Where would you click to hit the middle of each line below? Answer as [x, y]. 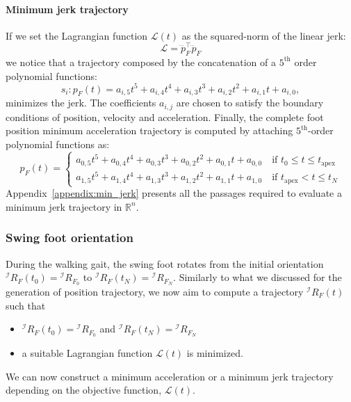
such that [26, 305]
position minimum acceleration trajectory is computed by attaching [149, 130]
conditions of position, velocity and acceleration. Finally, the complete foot [165, 116]
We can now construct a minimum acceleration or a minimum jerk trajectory [170, 376]
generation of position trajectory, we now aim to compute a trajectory [155, 291]
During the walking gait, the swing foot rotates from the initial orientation [165, 263]
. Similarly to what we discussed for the [258, 277]
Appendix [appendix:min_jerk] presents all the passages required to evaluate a [174, 193]
